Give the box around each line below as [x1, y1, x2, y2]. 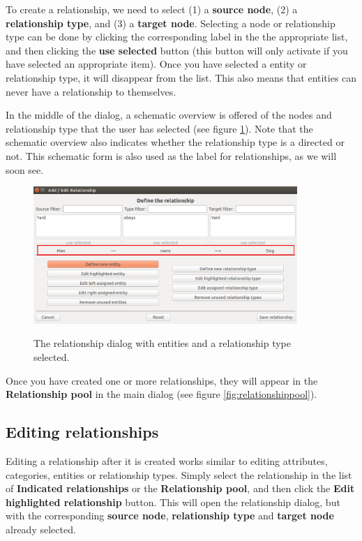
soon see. [6, 162, 44, 177]
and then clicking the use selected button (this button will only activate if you [6, 43, 348, 57]
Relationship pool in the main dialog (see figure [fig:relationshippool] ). [6, 387, 317, 401]
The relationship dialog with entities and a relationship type [33, 336, 292, 350]
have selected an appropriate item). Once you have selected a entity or [6, 57, 307, 71]
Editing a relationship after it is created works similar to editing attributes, [6, 454, 328, 468]
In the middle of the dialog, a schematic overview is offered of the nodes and [6, 108, 332, 122]
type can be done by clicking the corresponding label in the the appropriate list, [6, 29, 348, 44]
